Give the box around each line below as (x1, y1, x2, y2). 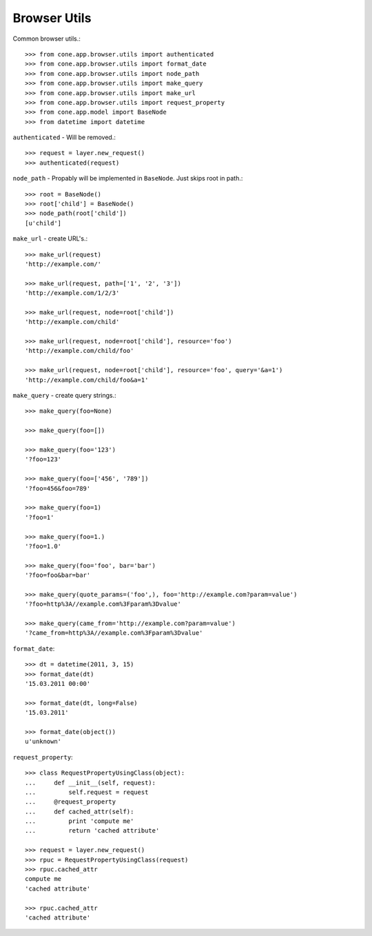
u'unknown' (25, 737, 62, 746)
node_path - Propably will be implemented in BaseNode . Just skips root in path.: (12, 174, 243, 183)
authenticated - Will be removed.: (12, 133, 116, 141)
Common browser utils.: (12, 34, 81, 43)
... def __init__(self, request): (25, 779, 156, 786)
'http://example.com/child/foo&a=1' (25, 376, 149, 384)
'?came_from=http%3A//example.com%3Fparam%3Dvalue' (25, 629, 203, 637)
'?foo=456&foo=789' (25, 485, 91, 492)
